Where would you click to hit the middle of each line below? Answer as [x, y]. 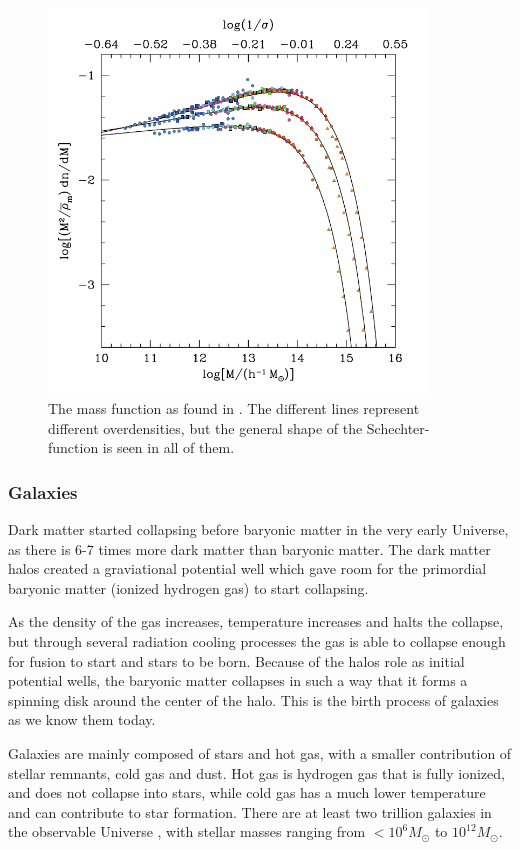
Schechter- [398, 427]
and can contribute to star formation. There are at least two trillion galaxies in [250, 811]
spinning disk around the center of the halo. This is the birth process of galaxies [253, 699]
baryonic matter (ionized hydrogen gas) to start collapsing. [188, 587]
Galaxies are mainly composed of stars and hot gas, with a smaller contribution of [260, 752]
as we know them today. [82, 719]
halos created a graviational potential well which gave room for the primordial [247, 568]
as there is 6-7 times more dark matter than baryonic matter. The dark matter [249, 548]
